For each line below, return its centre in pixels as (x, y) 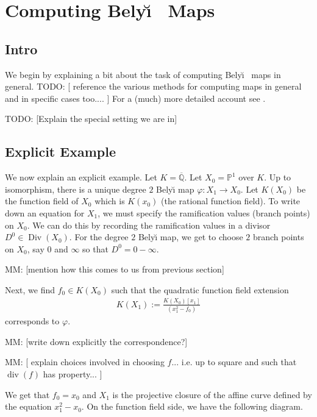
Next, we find (30, 289)
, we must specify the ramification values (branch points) (204, 212)
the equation (28, 406)
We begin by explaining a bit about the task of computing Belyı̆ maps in (143, 74)
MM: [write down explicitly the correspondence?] (96, 341)
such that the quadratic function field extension (200, 289)
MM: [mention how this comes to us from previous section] (115, 269)
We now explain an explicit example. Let (81, 177)
